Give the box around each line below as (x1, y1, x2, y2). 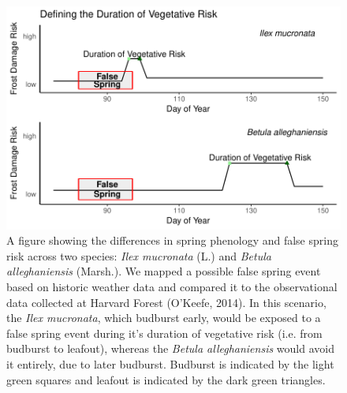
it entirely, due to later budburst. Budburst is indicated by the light (6, 356, 334, 372)
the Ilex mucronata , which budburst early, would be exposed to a (6, 309, 321, 326)
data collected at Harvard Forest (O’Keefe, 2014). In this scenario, (6, 294, 326, 310)
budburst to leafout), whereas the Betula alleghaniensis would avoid (6, 340, 334, 357)
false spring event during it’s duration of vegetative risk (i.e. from (6, 324, 323, 341)
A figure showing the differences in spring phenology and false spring (6, 232, 338, 249)
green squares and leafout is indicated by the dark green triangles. (6, 371, 326, 387)
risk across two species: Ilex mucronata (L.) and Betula (6, 247, 271, 264)
